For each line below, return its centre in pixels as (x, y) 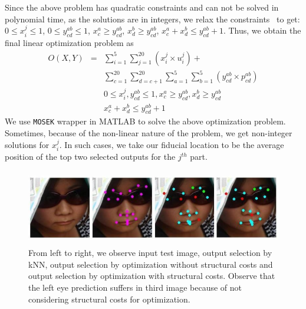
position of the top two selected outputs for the (90, 157)
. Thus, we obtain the (262, 30)
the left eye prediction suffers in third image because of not (135, 287)
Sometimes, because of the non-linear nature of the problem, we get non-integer (149, 133)
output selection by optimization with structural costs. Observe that (152, 276)
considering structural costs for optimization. (109, 299)
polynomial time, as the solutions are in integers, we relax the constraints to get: (152, 19)
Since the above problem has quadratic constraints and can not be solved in (142, 7)
